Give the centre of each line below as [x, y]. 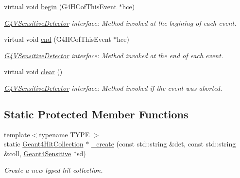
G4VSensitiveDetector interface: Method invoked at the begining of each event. [120, 23]
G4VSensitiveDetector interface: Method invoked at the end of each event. [114, 55]
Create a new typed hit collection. [53, 170]
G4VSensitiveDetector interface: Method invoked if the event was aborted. [113, 88]
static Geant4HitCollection [44, 144]
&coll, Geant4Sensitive [38, 153]
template [17, 134]
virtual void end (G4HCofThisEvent [58, 39]
